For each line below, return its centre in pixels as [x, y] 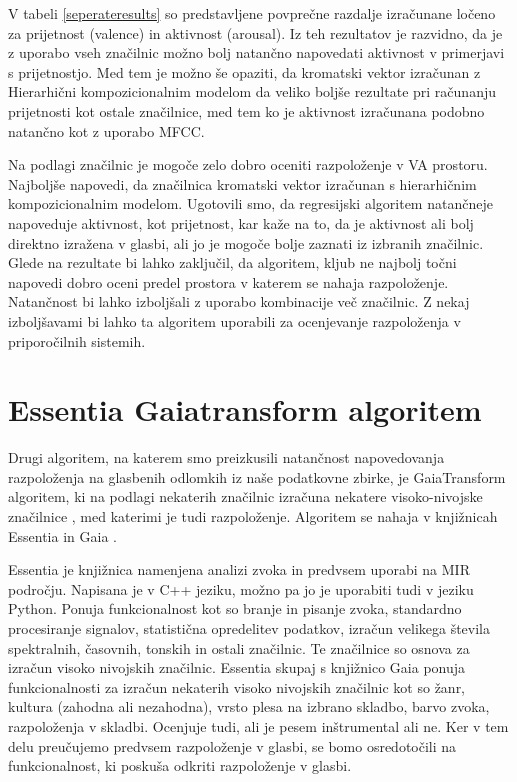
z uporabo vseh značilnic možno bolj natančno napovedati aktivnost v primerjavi [256, 52]
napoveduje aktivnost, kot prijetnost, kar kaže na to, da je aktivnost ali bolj [241, 222]
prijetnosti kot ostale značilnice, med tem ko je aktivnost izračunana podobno [246, 110]
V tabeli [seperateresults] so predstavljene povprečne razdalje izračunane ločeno [252, 13]
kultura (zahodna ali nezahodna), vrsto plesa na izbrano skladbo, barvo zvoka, [249, 706]
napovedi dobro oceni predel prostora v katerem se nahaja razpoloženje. [228, 281]
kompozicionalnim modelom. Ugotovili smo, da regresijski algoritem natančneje [250, 203]
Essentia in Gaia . [62, 535]
